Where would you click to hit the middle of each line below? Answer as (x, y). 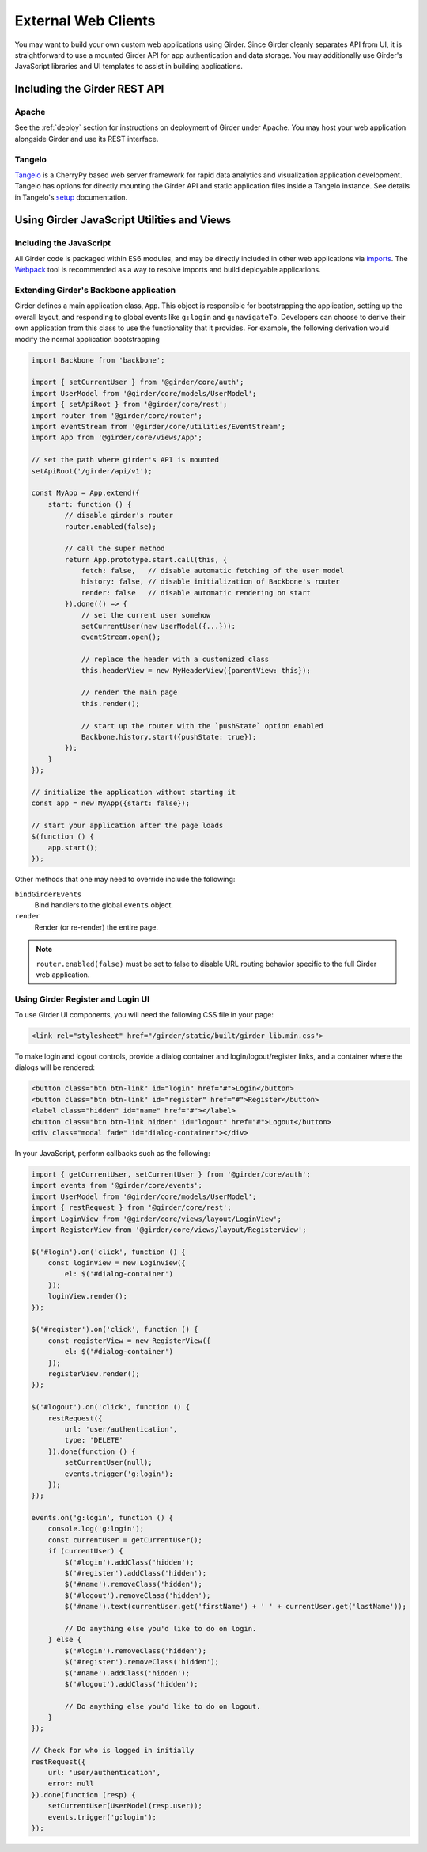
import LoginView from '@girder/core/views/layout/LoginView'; (157, 1219)
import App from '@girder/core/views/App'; (117, 438)
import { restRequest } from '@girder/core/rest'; (132, 1208)
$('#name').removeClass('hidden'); (134, 1584)
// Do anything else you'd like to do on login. (161, 1628)
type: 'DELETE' (94, 1440)
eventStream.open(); (121, 637)
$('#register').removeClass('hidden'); (142, 1662)
